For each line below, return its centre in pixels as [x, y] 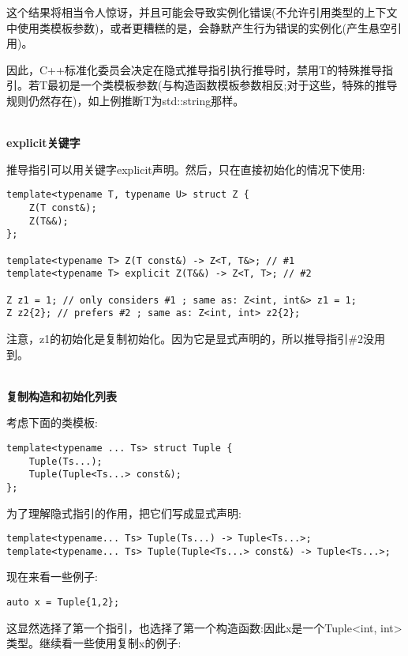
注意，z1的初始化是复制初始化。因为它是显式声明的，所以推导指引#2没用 [196, 338]
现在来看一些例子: [52, 577]
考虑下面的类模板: [52, 422]
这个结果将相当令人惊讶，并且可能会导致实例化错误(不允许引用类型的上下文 [202, 12]
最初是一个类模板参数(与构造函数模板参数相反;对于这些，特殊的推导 [223, 85]
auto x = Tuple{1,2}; [63, 602]
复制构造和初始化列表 [62, 396]
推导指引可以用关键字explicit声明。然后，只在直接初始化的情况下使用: [186, 169]
